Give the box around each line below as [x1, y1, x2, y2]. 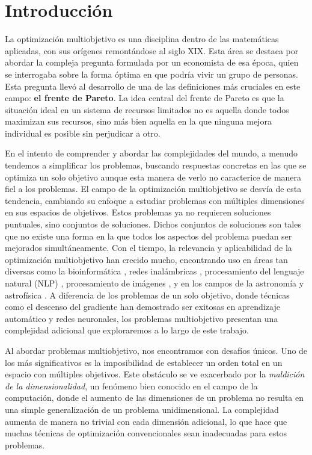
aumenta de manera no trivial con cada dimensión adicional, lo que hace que [5, 415, 287, 427]
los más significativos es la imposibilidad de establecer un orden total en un [5, 356, 283, 368]
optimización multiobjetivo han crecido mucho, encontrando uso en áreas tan [5, 253, 288, 265]
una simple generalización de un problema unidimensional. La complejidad [5, 403, 279, 415]
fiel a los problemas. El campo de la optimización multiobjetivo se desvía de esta [5, 182, 302, 195]
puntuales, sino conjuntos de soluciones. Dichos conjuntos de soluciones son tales [5, 218, 301, 231]
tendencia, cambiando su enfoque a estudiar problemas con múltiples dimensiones [5, 194, 305, 206]
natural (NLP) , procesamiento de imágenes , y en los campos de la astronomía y [5, 277, 304, 289]
